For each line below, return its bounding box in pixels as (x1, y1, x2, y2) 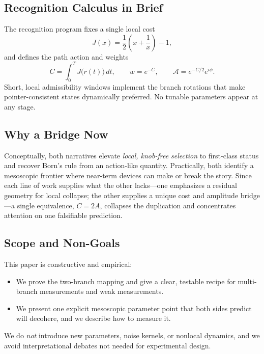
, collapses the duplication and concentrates (100, 200, 236, 210)
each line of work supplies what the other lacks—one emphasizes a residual (4, 180, 237, 190)
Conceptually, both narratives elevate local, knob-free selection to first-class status (4, 150, 259, 160)
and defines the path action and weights (4, 51, 129, 62)
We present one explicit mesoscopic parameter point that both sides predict (16, 303, 252, 313)
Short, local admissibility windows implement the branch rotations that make (4, 81, 246, 92)
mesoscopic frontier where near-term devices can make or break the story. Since (4, 170, 252, 180)
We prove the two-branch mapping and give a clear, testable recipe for (16, 276, 236, 286)
